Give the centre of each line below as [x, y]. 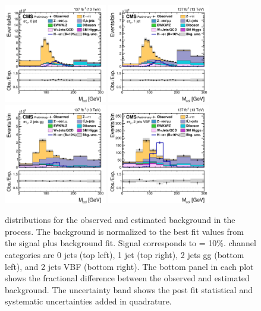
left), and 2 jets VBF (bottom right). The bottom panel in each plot [129, 266]
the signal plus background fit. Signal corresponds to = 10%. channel [130, 243]
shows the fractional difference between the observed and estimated [127, 278]
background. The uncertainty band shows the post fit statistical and [129, 289]
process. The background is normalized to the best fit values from [124, 231]
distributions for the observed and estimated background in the [120, 220]
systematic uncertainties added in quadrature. [88, 301]
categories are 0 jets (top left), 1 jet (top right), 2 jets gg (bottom [125, 254]
